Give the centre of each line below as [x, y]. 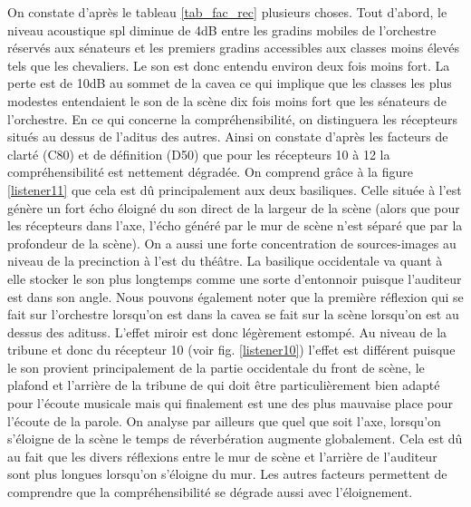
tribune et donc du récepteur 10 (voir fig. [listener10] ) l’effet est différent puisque [231, 350]
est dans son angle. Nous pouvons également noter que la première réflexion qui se [235, 296]
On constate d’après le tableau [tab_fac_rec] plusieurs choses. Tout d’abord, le [227, 12]
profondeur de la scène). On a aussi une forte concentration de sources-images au [232, 243]
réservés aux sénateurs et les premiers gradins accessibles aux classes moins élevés [234, 48]
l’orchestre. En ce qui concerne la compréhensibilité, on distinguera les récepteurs [233, 118]
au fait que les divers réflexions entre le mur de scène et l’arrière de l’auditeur [222, 456]
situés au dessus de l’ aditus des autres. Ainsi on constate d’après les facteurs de [228, 136]
